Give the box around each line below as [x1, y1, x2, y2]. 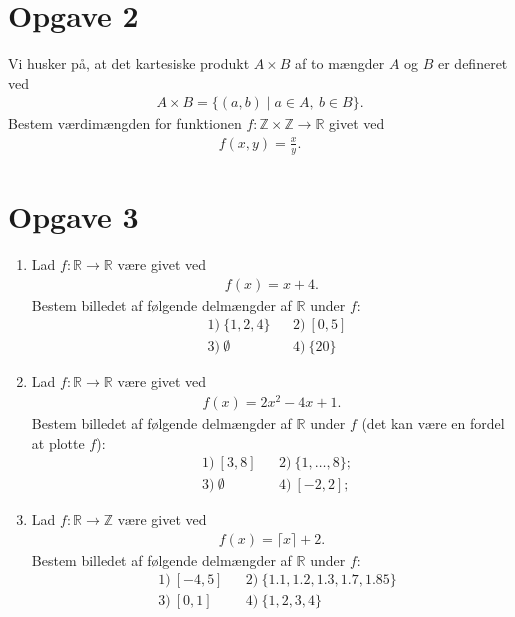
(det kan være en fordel [361, 412, 505, 433]
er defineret [438, 53, 508, 74]
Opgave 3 [8, 195, 139, 236]
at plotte [31, 432, 85, 453]
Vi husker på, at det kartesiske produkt [8, 53, 250, 74]
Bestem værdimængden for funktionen [8, 113, 242, 134]
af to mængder [295, 53, 385, 74]
